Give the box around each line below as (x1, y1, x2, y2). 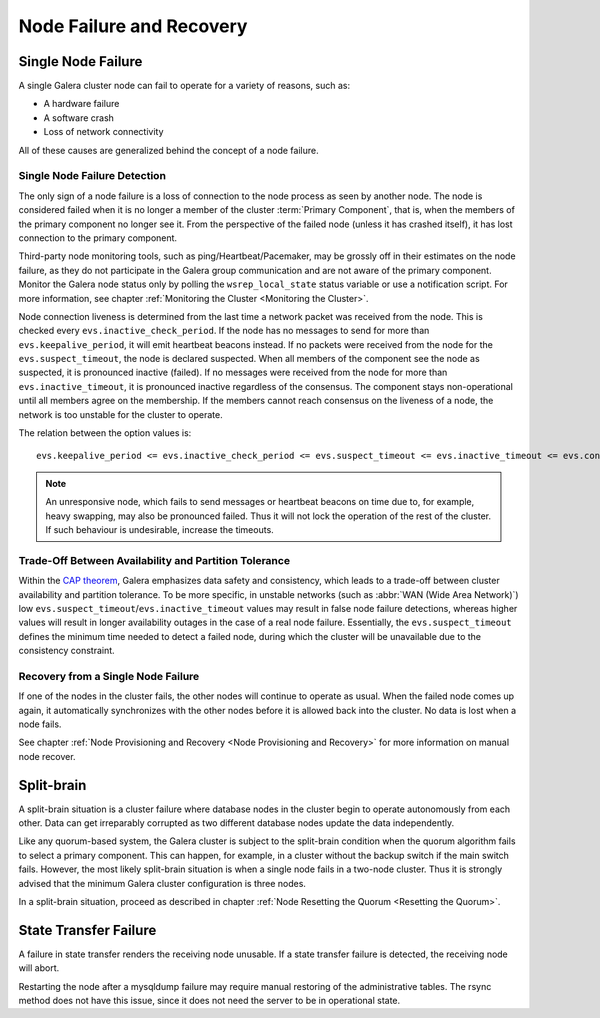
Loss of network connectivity (43, 126, 164, 138)
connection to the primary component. (18, 231, 178, 244)
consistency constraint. (18, 645, 115, 657)
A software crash (43, 111, 115, 124)
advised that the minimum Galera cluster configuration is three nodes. (18, 877, 307, 889)
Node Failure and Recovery (18, 15, 248, 37)
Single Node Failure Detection (18, 169, 167, 183)
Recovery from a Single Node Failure (18, 669, 200, 683)
